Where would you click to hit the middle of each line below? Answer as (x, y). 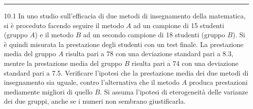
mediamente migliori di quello (48, 91)
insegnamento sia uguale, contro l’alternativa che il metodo (92, 82)
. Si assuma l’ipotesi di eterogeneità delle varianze (174, 91)
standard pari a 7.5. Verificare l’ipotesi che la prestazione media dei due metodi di (126, 72)
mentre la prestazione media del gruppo (63, 63)
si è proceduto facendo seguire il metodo (64, 25)
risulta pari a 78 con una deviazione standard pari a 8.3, (149, 54)
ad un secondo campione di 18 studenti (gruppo (154, 35)
